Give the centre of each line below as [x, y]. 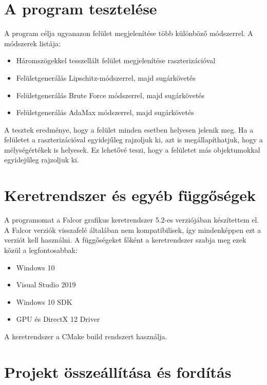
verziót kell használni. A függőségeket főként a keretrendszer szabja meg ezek [125, 240]
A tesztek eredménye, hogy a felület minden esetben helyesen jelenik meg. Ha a [129, 129]
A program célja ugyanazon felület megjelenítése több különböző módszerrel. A [129, 33]
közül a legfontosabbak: [41, 250]
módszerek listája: [32, 43]
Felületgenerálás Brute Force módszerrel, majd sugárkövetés [110, 95]
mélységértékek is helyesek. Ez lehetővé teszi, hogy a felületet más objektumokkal [132, 149]
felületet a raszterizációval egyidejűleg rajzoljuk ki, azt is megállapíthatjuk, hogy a [133, 140]
